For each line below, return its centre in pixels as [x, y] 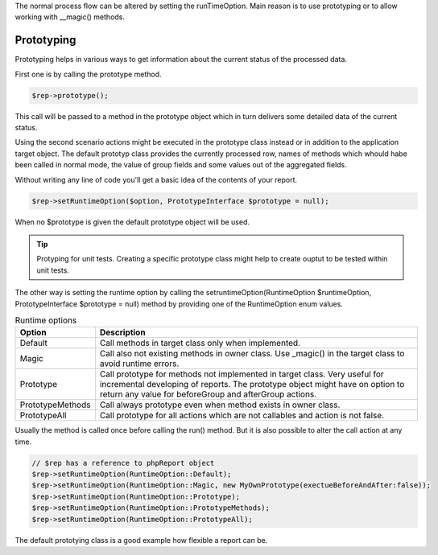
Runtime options [46, 320]
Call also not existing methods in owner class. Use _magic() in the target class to [252, 354]
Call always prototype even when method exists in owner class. [220, 405]
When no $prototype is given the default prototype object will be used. [132, 222]
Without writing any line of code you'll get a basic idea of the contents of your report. [156, 179]
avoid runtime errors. [139, 364]
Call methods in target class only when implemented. [200, 343]
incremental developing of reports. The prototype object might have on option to [252, 384]
